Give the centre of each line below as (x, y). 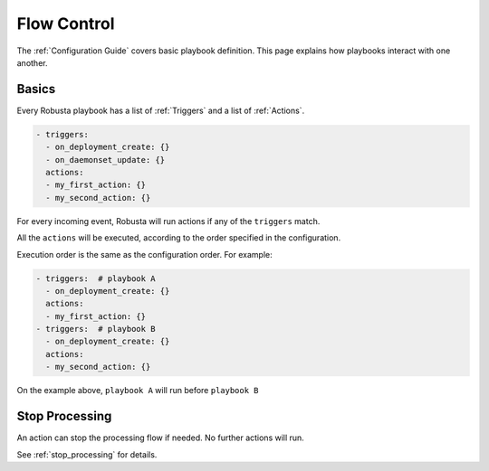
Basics (36, 89)
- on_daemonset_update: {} (105, 160)
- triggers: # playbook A (96, 278)
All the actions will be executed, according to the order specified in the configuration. (179, 238)
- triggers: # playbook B (96, 329)
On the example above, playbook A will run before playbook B (138, 391)
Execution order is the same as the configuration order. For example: (144, 254)
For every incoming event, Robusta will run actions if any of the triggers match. (168, 221)
